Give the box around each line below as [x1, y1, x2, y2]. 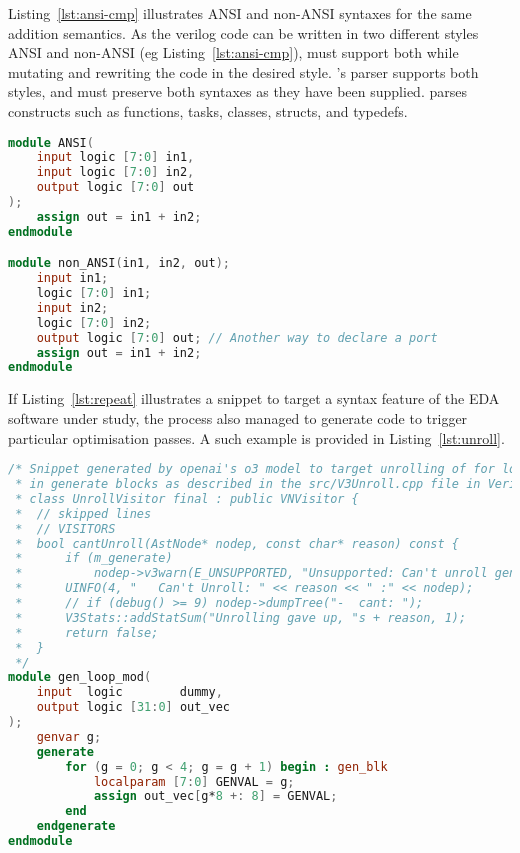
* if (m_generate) [15, 551, 173, 566]
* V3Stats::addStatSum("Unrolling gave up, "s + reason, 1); [15, 610, 467, 625]
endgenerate [36, 819, 116, 834]
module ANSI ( [8, 135, 94, 150]
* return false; [15, 625, 159, 640]
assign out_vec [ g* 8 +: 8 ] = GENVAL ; [93, 789, 338, 804]
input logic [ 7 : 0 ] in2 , [36, 165, 195, 180]
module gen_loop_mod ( [8, 670, 152, 685]
